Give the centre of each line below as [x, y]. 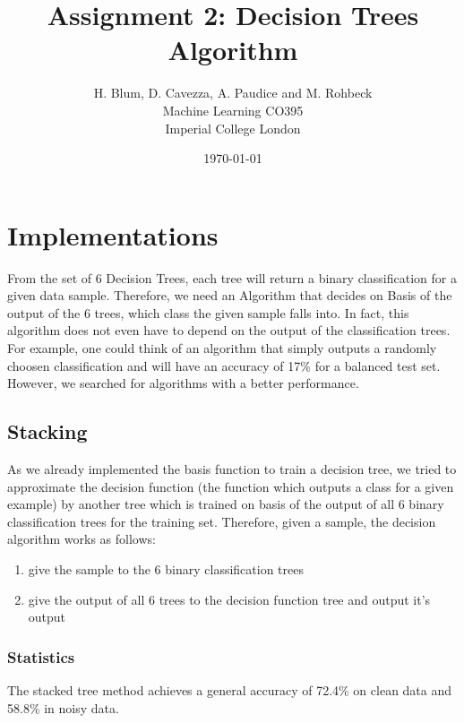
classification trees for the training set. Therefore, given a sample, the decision [222, 521]
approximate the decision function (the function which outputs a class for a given [231, 486]
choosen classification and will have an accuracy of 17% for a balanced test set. [224, 365]
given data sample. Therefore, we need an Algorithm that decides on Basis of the [230, 295]
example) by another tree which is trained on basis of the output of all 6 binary [226, 504]
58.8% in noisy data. [63, 707]
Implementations [113, 234]
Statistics [41, 656]
